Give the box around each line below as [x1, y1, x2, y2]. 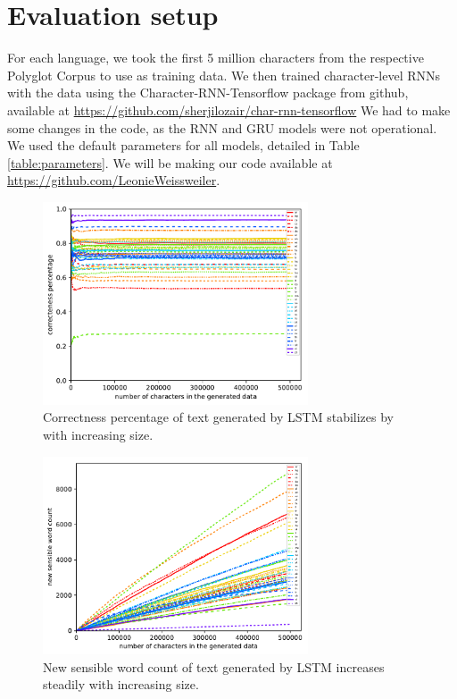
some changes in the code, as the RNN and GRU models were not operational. [7, 118, 437, 137]
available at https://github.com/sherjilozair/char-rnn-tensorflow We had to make [7, 100, 451, 119]
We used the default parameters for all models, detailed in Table [7, 136, 360, 155]
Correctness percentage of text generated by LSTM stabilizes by [43, 408, 395, 426]
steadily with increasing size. [43, 675, 199, 694]
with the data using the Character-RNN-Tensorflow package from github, [7, 83, 409, 102]
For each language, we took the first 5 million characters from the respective [7, 48, 424, 67]
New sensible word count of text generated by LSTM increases [43, 657, 385, 676]
